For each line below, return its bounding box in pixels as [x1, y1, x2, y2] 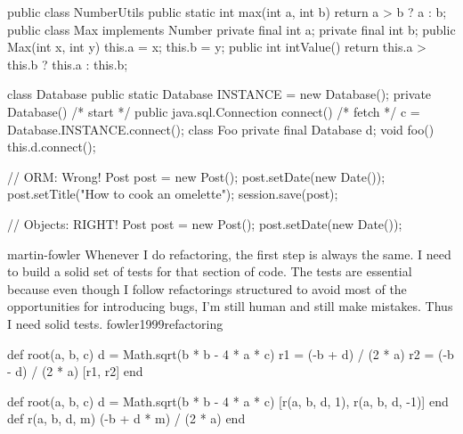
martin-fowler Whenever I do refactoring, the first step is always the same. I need [7, 244, 451, 263]
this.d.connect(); [7, 137, 96, 156]
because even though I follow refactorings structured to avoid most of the [7, 279, 407, 298]
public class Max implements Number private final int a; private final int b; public [7, 20, 456, 38]
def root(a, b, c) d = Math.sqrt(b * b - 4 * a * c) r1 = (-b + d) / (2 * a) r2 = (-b [7, 344, 454, 363]
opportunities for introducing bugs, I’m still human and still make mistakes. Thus [7, 297, 453, 315]
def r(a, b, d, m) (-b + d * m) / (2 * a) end [7, 409, 246, 428]
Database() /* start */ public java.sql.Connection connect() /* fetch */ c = [7, 102, 420, 120]
